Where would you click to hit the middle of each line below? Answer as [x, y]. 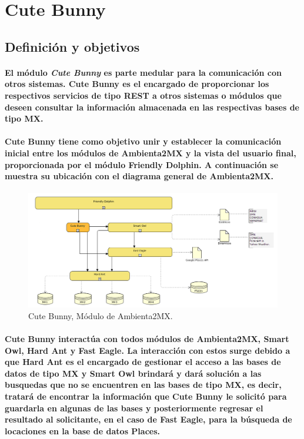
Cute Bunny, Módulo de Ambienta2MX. [101, 315]
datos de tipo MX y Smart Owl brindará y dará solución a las [133, 373]
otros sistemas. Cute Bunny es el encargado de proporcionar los [137, 84]
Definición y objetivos [72, 46]
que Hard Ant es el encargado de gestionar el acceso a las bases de [143, 362]
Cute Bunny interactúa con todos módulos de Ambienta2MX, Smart [147, 339]
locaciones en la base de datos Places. [82, 430]
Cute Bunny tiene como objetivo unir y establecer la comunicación [143, 141]
